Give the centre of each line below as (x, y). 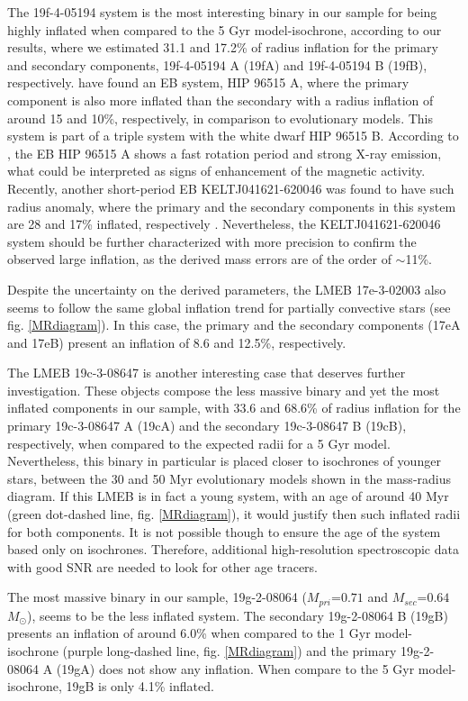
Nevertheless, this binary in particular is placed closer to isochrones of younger (224, 461)
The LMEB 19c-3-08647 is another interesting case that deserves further (207, 373)
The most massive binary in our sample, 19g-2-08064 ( (157, 597)
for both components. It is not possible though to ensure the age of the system (224, 531)
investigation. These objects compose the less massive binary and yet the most (224, 390)
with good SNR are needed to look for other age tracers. (163, 566)
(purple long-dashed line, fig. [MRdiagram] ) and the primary (229, 651)
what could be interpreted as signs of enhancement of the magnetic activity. (216, 171)
